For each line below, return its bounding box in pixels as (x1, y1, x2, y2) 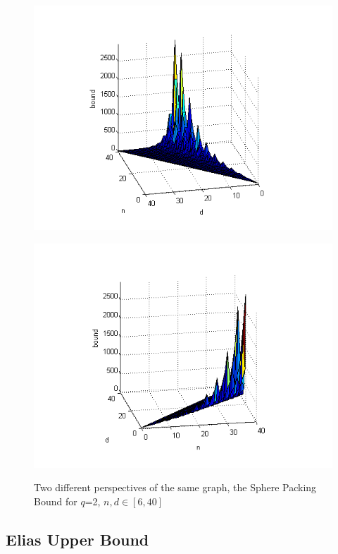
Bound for (34, 493, 77, 508)
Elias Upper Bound (6, 528, 149, 550)
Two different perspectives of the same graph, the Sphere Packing (34, 480, 317, 495)
